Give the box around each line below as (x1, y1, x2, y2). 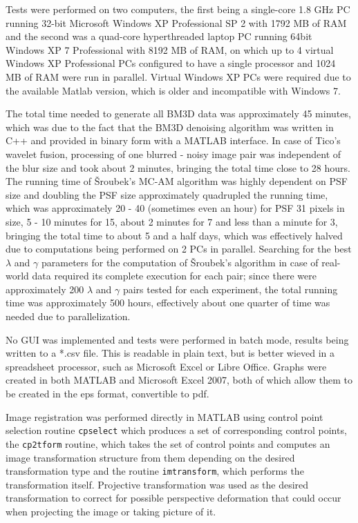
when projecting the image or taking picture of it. (6, 504, 216, 518)
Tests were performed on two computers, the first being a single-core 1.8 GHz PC (6, 2, 350, 16)
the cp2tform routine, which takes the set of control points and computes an (6, 436, 330, 451)
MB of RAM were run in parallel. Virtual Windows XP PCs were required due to (6, 69, 351, 83)
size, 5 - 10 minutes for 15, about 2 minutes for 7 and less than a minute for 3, (6, 214, 338, 228)
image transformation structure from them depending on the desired (6, 450, 295, 464)
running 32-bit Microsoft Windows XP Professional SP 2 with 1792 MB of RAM (6, 15, 347, 30)
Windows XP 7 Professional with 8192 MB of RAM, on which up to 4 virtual (6, 42, 334, 57)
